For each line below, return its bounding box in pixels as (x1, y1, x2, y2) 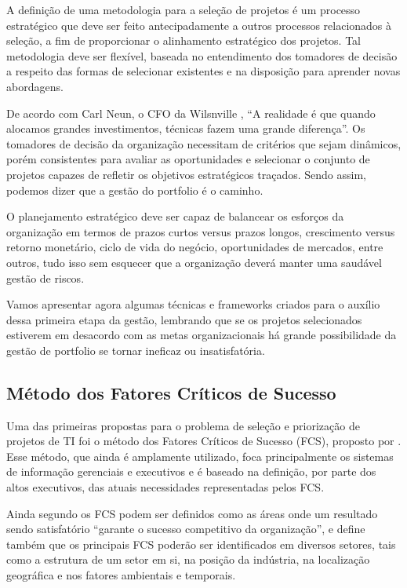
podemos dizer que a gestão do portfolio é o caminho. (6, 181, 263, 198)
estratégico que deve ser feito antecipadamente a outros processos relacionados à (6, 16, 392, 33)
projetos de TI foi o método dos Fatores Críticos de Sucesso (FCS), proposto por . (6, 433, 402, 449)
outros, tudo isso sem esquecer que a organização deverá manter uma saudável (6, 254, 382, 270)
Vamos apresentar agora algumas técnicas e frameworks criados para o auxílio (6, 296, 380, 312)
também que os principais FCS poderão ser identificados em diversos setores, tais (6, 535, 396, 552)
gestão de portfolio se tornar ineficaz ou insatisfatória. (6, 341, 265, 358)
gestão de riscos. (6, 269, 85, 286)
